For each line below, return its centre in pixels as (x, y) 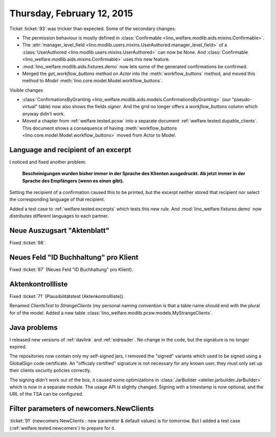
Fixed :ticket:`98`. (28, 243)
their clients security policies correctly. (50, 371)
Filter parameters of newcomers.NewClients (82, 409)
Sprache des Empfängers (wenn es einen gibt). (73, 181)
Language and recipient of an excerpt (70, 150)
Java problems (34, 327)
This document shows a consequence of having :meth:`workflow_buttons (100, 128)
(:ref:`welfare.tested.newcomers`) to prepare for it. (63, 428)
